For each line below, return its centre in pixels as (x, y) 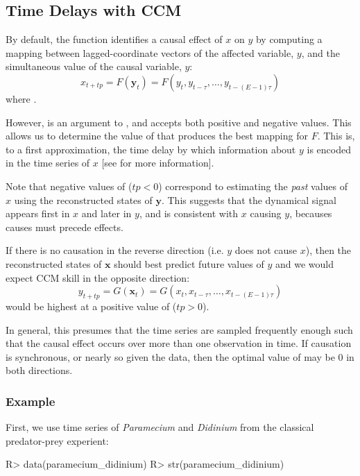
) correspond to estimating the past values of (253, 186)
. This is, (336, 136)
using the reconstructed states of (83, 199)
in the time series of (48, 163)
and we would (304, 263)
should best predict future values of (189, 263)
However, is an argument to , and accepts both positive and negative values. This (179, 122)
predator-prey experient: (57, 440)
